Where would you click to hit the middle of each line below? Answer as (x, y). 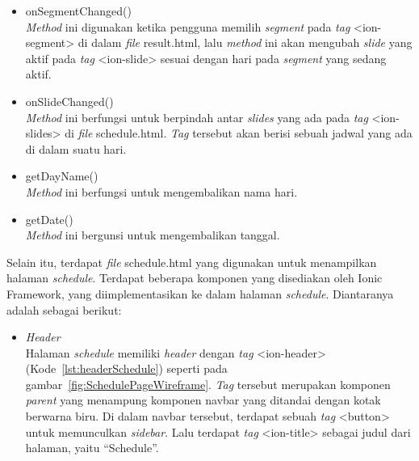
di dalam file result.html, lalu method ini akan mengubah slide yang (245, 42)
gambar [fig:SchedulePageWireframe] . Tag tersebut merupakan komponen (208, 384)
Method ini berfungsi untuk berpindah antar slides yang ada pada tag (197, 117)
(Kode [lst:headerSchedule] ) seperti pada (126, 368)
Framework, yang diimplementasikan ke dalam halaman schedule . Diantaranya (200, 293)
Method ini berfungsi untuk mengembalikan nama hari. (161, 191)
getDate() (49, 219)
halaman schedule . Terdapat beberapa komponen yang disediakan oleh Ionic (195, 278)
